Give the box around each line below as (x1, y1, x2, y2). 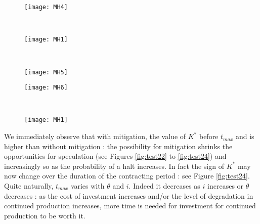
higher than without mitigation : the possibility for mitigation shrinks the (4, 141, 233, 151)
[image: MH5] (24, 68, 68, 76)
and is (235, 131, 254, 142)
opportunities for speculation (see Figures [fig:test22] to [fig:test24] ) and (4, 151, 227, 161)
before (199, 131, 219, 142)
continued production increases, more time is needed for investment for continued (4, 200, 256, 211)
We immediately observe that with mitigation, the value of (4, 131, 186, 142)
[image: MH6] (24, 84, 68, 92)
